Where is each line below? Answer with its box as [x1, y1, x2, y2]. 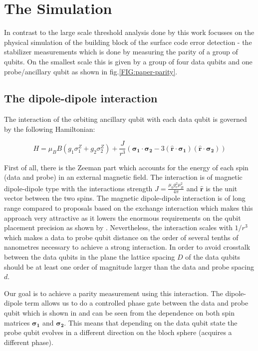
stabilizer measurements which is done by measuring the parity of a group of [4, 46, 238, 57]
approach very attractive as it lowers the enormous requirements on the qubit [4, 212, 241, 223]
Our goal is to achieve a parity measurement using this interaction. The [4, 288, 223, 298]
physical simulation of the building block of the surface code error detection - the [4, 36, 252, 47]
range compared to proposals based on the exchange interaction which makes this [4, 202, 253, 213]
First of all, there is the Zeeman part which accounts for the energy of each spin [4, 162, 249, 172]
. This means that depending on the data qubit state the [64, 317, 238, 328]
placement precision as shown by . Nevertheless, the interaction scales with [4, 222, 233, 233]
